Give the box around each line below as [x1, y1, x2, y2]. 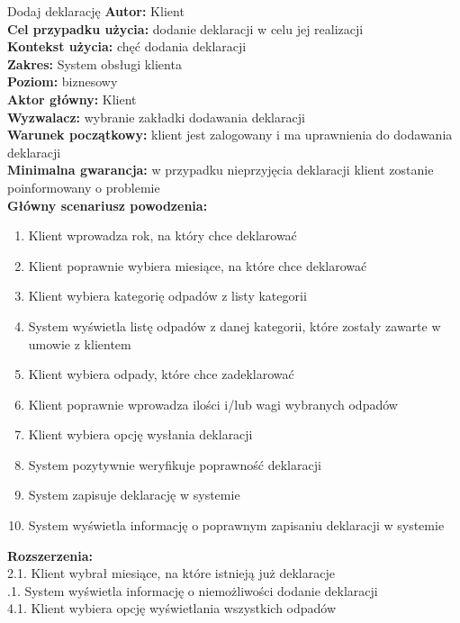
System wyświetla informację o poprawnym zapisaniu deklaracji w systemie [28, 516, 445, 535]
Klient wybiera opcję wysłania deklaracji [28, 425, 253, 444]
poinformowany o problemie [7, 177, 160, 196]
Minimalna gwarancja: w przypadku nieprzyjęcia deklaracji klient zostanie [7, 160, 434, 179]
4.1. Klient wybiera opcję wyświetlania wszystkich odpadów [7, 599, 337, 618]
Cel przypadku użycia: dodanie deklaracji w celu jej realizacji [7, 19, 364, 38]
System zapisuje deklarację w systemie [28, 485, 240, 504]
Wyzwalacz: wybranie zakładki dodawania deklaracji [7, 107, 305, 126]
